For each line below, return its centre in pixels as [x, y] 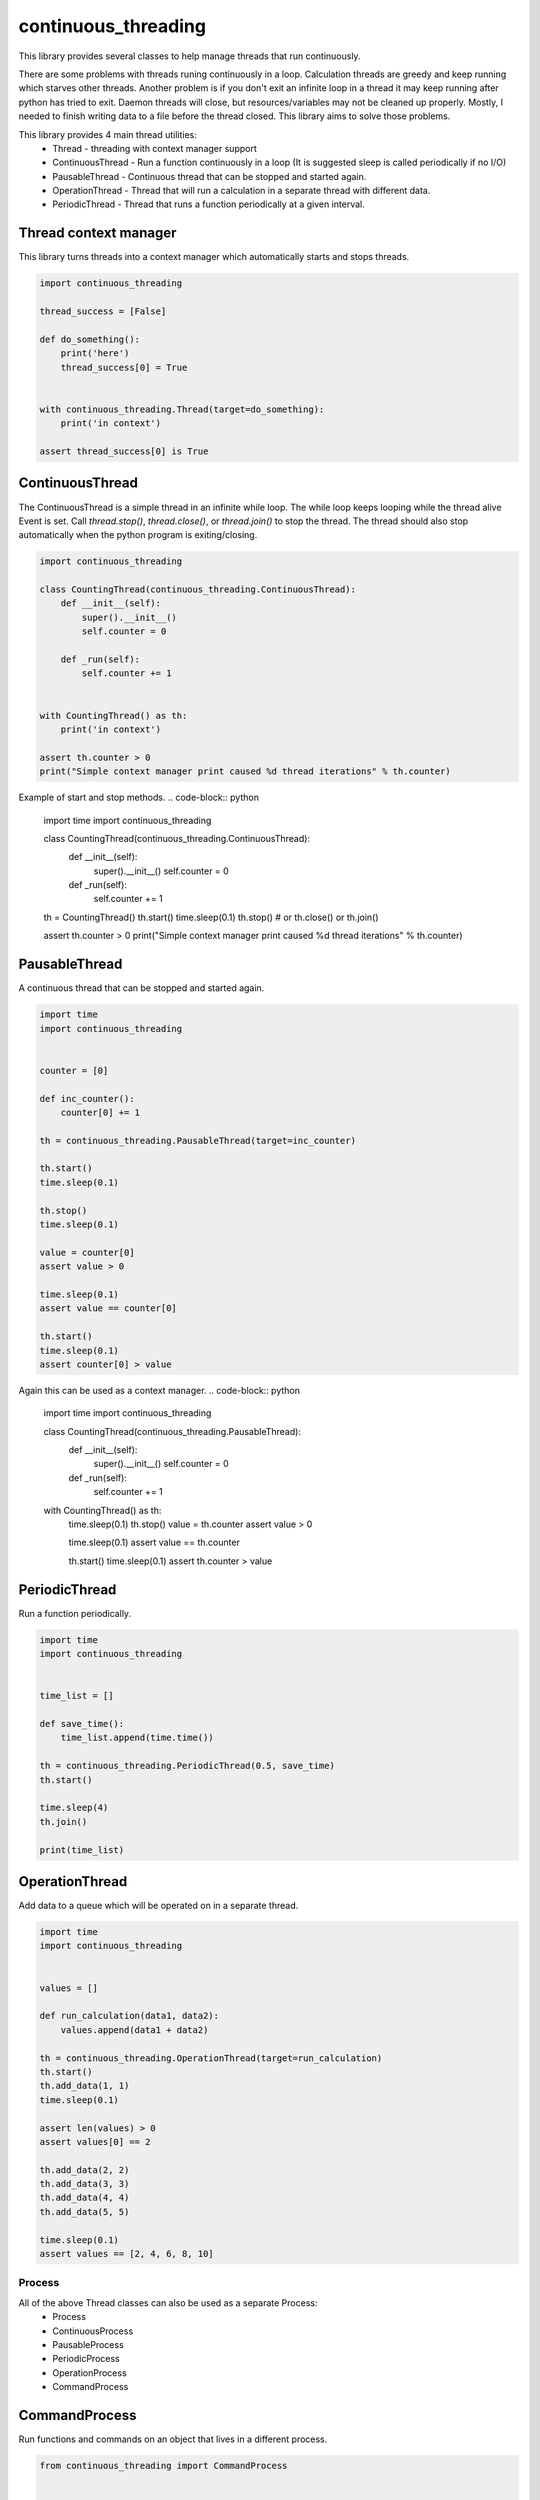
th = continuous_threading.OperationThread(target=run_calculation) [211, 2058]
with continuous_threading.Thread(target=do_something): [182, 409]
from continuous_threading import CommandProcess [163, 2465]
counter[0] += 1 [100, 1112]
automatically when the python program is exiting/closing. [138, 535]
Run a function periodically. [75, 1613]
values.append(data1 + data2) [134, 2029]
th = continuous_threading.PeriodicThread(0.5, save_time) [187, 1766]
